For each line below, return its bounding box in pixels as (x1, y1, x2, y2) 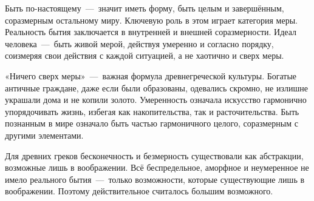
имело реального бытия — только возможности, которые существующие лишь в (5, 173, 305, 185)
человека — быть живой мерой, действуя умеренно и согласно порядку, (5, 37, 274, 50)
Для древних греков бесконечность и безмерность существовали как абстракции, (5, 149, 304, 162)
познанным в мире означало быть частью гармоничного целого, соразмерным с (5, 117, 298, 130)
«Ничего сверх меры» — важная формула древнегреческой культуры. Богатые (5, 69, 297, 82)
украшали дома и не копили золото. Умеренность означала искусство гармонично (5, 93, 307, 106)
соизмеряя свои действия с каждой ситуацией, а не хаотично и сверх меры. (5, 49, 284, 62)
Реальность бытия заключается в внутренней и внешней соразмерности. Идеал (5, 25, 297, 38)
